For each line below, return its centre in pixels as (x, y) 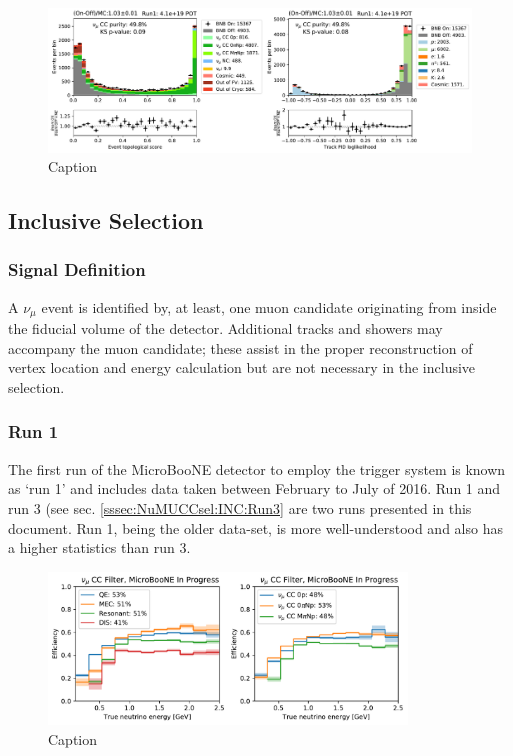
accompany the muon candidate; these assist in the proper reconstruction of (240, 347)
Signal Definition (77, 269)
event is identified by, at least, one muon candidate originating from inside (269, 306)
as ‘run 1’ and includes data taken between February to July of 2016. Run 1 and (254, 488)
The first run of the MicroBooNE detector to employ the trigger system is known (257, 468)
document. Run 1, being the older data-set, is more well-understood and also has (255, 527)
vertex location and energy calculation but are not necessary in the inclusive (242, 367)
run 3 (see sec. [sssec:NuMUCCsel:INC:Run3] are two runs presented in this (240, 507)
